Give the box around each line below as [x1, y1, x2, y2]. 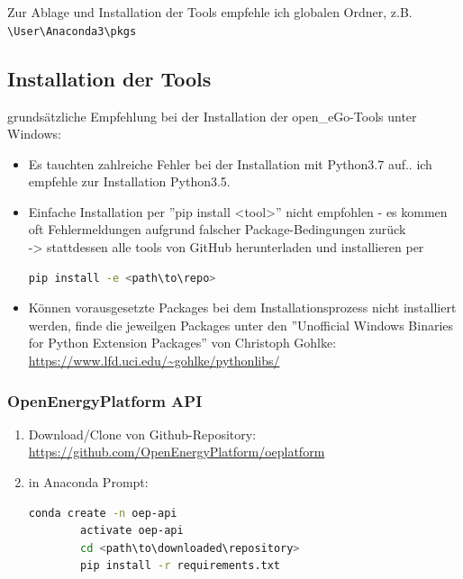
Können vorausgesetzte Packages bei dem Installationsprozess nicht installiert [28, 298, 457, 317]
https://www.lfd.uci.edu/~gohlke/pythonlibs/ [28, 351, 280, 370]
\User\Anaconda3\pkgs [7, 24, 137, 38]
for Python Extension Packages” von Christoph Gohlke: [28, 333, 337, 352]
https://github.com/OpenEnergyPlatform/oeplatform [28, 442, 325, 461]
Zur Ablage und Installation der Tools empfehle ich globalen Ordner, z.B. [7, 3, 413, 21]
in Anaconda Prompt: [28, 473, 149, 492]
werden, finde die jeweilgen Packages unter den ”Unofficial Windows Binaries [28, 315, 454, 334]
